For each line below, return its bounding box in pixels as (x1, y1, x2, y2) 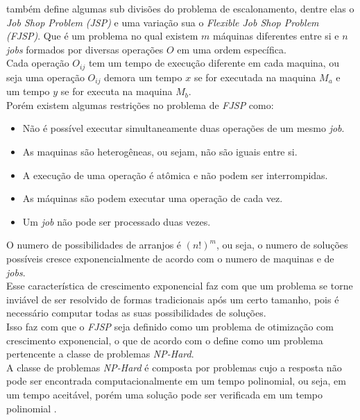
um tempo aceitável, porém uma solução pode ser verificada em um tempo (6, 387, 323, 401)
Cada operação (6, 56, 69, 70)
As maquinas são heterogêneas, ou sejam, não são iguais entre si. (22, 144, 298, 159)
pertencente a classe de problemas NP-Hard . (6, 346, 194, 361)
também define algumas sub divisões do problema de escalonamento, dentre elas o (6, 1, 354, 15)
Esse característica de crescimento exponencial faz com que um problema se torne (6, 278, 353, 293)
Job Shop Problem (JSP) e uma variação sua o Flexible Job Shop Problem (6, 15, 319, 29)
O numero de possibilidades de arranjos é (6, 237, 182, 252)
